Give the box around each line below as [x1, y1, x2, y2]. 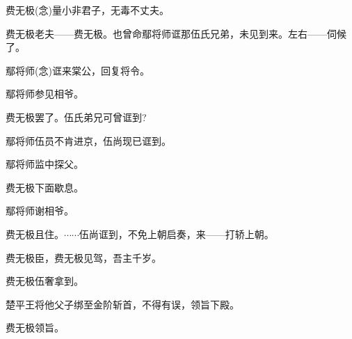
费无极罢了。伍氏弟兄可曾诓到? [6, 109, 147, 124]
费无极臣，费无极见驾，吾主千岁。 [6, 250, 161, 265]
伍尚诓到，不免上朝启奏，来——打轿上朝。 [79, 226, 274, 241]
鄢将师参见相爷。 [6, 86, 83, 101]
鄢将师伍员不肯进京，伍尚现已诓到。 [6, 133, 171, 148]
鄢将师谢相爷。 [6, 203, 74, 218]
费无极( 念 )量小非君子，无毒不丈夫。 [6, 3, 169, 17]
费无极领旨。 [6, 320, 64, 335]
